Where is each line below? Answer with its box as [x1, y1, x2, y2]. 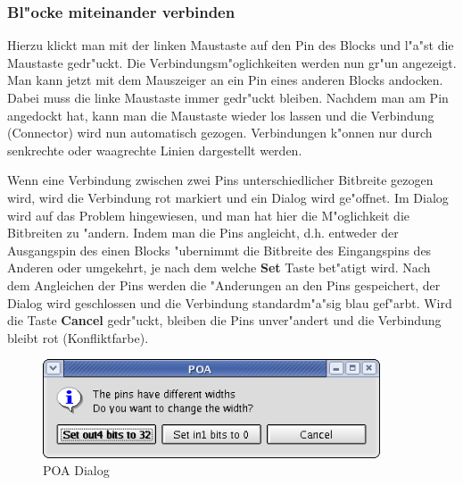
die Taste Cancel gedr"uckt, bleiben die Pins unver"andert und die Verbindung [7, 311, 442, 330]
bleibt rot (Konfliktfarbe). [7, 328, 149, 347]
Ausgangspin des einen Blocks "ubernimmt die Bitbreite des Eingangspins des [7, 240, 432, 259]
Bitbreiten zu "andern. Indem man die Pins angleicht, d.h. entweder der [7, 223, 399, 242]
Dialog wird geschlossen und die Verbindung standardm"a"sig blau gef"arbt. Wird [7, 293, 452, 312]
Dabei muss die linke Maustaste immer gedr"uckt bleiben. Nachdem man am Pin [7, 88, 449, 106]
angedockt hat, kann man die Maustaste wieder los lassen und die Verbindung [7, 105, 434, 124]
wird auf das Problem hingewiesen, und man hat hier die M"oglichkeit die [7, 205, 410, 224]
